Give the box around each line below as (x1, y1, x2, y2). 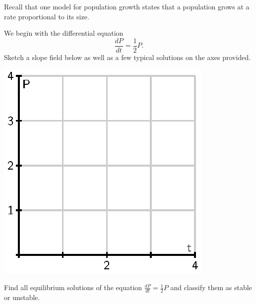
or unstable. (4, 292, 40, 302)
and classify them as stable (170, 282, 252, 293)
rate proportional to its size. (4, 11, 89, 21)
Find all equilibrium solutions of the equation (4, 282, 142, 293)
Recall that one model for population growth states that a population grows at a (4, 1, 250, 11)
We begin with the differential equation (4, 28, 124, 38)
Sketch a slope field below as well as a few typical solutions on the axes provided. (4, 52, 251, 62)
